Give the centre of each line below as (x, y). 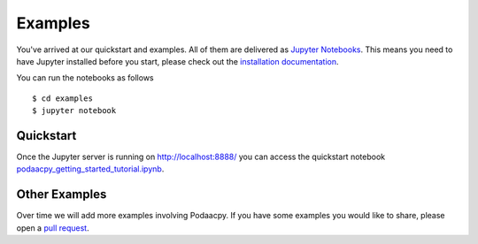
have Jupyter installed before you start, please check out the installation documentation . (178, 61)
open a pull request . (53, 228)
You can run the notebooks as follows (85, 78)
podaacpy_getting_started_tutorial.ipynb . (90, 169)
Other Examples (62, 194)
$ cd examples (62, 98)
